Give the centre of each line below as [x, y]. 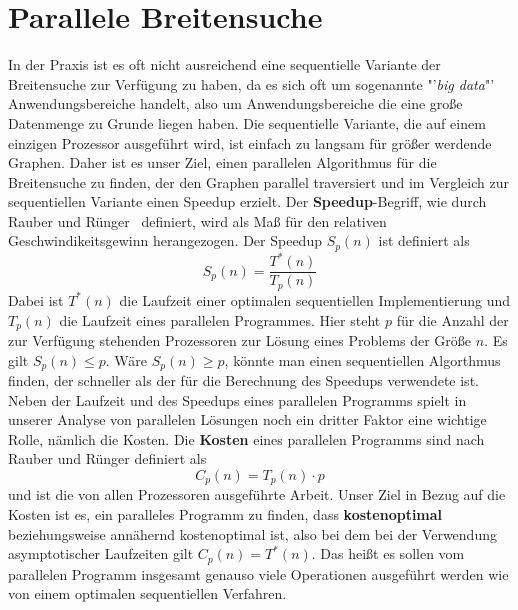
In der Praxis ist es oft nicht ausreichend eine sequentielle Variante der [224, 64]
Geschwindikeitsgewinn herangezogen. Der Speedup [165, 240]
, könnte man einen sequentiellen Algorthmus [362, 359]
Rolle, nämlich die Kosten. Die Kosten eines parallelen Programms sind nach [246, 438]
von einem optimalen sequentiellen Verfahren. [147, 593]
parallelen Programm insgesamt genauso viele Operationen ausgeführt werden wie [258, 573]
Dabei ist [36, 299]
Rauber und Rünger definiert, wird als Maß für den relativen [197, 220]
